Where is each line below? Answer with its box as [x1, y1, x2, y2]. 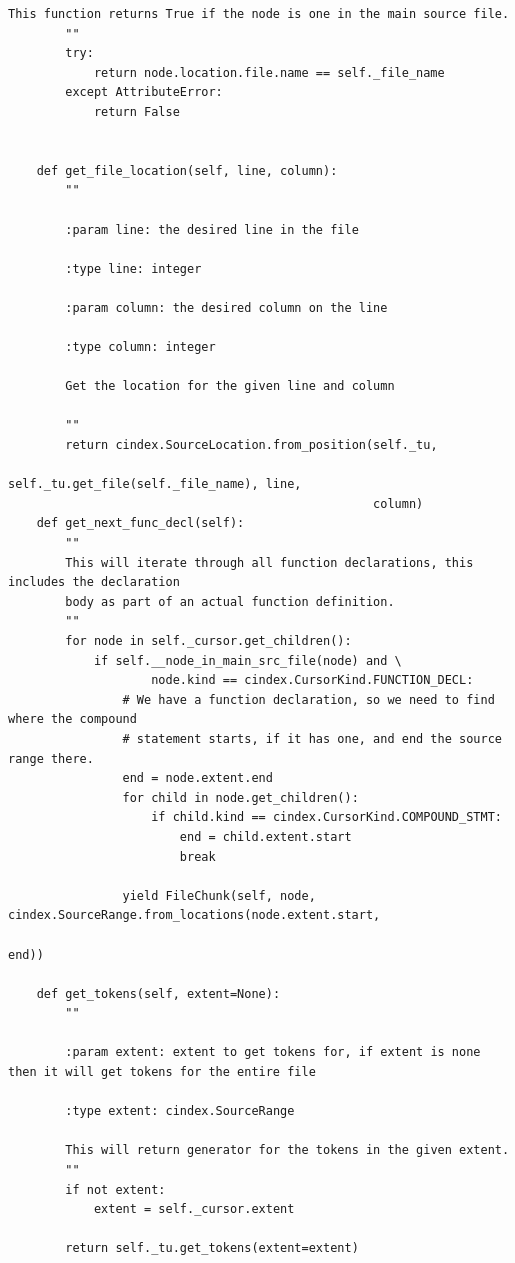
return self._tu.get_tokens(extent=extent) [65, 1241, 359, 1256]
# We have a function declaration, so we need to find [122, 692, 495, 707]
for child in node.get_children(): [122, 790, 359, 805]
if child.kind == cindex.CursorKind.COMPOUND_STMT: [151, 810, 502, 825]
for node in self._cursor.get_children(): [65, 634, 352, 648]
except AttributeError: [65, 85, 223, 100]
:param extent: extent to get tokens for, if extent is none [65, 1045, 481, 1060]
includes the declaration [8, 575, 180, 590]
